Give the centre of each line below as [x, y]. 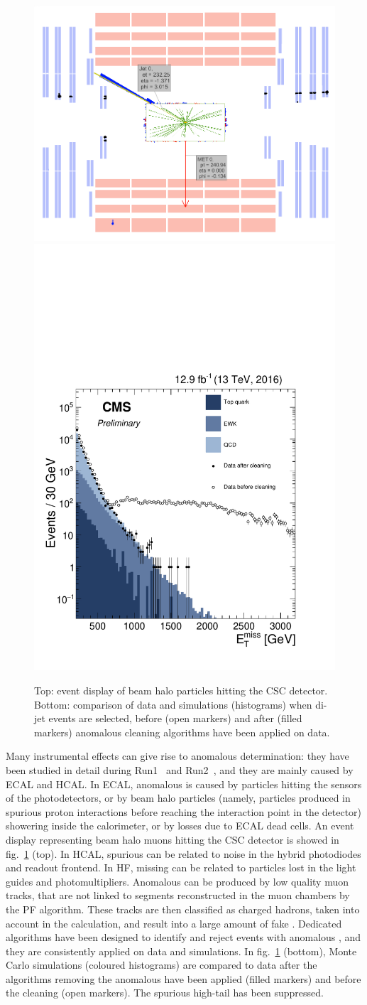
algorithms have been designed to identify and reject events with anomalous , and [183, 937]
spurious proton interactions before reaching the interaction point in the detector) [184, 811]
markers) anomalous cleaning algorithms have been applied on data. [182, 732]
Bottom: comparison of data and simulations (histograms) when [173, 704]
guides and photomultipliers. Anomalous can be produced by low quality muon [177, 881]
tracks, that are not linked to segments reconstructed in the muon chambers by [178, 895]
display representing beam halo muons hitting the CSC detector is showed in [172, 839]
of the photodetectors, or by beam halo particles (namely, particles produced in [178, 798]
